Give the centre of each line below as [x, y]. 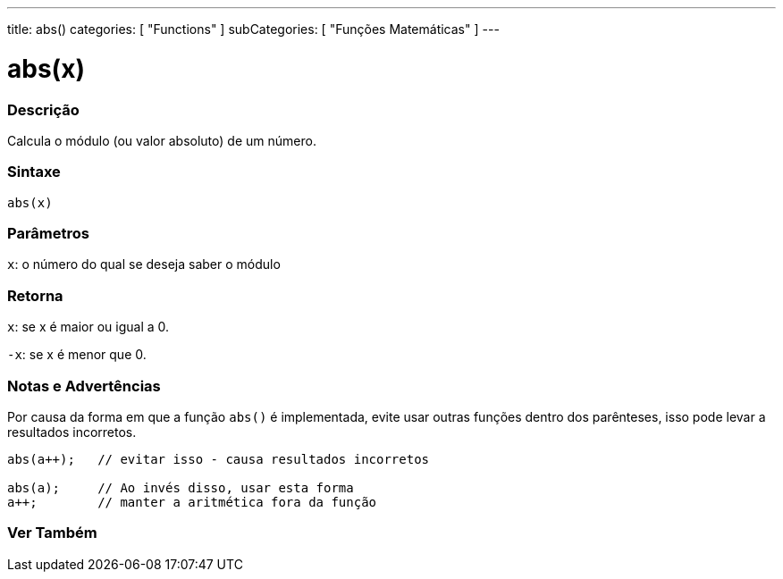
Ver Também [52, 533]
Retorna [35, 295]
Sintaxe [34, 172]
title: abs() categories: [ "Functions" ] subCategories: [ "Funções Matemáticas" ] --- [253, 29]
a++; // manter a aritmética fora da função [192, 502]
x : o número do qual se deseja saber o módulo [144, 264]
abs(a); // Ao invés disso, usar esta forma [181, 487]
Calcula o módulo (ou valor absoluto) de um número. [162, 140]
